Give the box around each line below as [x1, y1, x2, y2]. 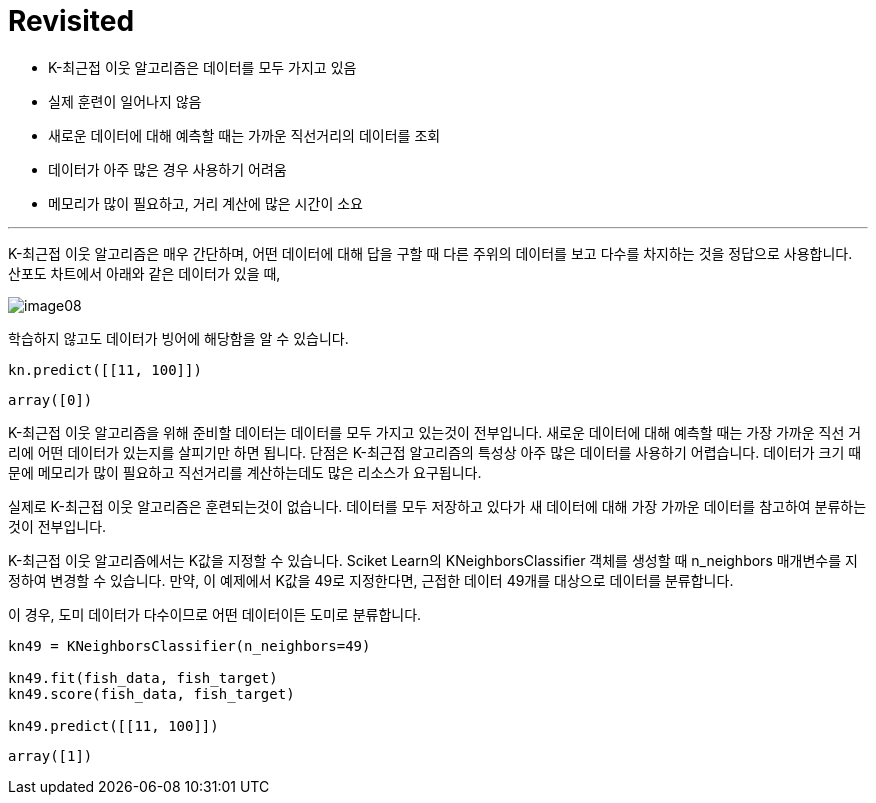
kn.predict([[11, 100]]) [8, 361, 202, 378]
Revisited [8, 4, 135, 38]
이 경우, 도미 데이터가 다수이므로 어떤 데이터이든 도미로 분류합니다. [8, 605, 422, 623]
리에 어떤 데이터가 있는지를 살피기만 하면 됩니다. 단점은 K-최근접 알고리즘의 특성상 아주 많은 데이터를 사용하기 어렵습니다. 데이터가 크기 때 [8, 443, 862, 461]
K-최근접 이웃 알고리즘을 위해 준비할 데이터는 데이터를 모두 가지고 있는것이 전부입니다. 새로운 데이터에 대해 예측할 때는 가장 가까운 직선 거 [8, 423, 862, 441]
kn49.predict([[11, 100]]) [8, 717, 219, 734]
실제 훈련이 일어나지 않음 [48, 92, 202, 110]
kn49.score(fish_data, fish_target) [8, 685, 295, 702]
